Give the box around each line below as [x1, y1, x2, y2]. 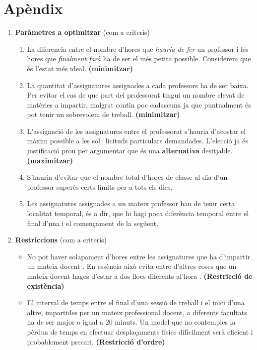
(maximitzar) [27, 155, 73, 165]
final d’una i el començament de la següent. [27, 218, 159, 228]
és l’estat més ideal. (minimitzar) [27, 63, 133, 73]
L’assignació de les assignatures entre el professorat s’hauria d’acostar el [27, 125, 246, 136]
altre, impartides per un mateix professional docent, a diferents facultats [27, 307, 247, 317]
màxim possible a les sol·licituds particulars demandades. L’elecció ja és [27, 135, 248, 146]
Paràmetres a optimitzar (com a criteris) [15, 27, 150, 37]
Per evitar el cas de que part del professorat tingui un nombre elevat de [27, 90, 245, 100]
